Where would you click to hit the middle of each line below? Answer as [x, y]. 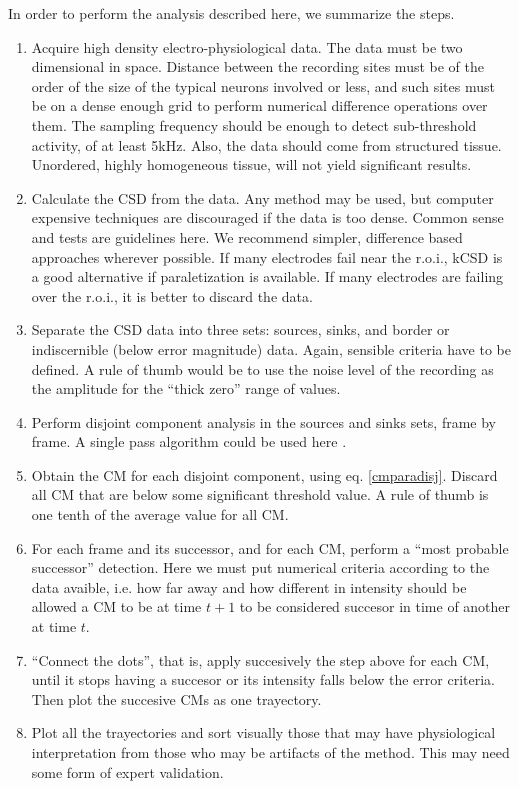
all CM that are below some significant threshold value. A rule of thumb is [260, 494]
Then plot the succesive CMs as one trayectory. [176, 698]
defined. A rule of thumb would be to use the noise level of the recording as [262, 368]
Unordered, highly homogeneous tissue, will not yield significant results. [251, 164]
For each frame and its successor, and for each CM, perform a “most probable [270, 547]
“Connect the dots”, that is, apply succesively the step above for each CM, [260, 659]
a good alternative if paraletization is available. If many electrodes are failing [267, 276]
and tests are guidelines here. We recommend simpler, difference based [247, 236]
